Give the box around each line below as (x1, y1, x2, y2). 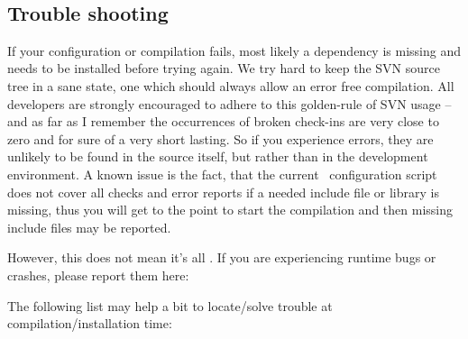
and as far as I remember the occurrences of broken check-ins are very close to (7, 112, 439, 131)
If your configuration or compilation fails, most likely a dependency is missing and (7, 41, 461, 60)
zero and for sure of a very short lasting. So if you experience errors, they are (7, 129, 434, 148)
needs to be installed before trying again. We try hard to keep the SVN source (7, 59, 440, 78)
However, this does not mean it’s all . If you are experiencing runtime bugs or (7, 248, 436, 267)
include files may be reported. (7, 217, 171, 236)
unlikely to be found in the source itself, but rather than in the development (7, 147, 428, 166)
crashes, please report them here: (7, 265, 189, 284)
